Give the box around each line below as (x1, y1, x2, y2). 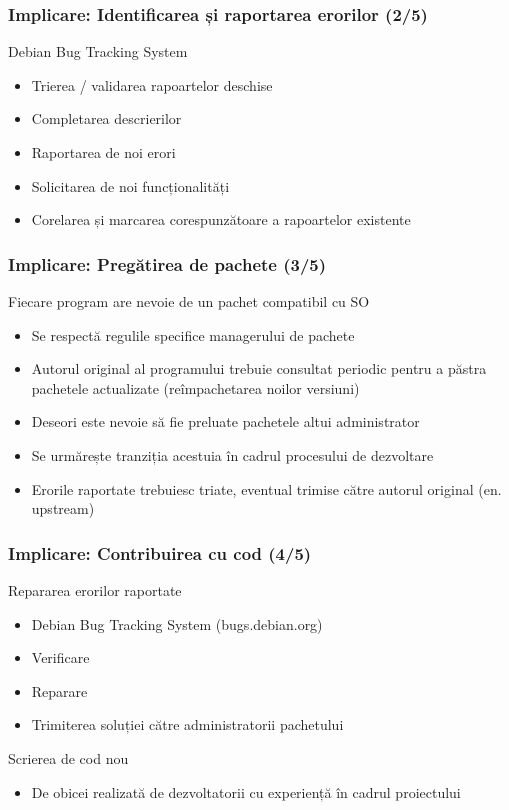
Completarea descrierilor (31, 108, 182, 129)
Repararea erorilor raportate (8, 579, 182, 600)
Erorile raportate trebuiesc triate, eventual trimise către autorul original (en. (31, 478, 502, 499)
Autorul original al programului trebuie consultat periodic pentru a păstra (31, 358, 487, 379)
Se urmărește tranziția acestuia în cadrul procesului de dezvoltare (31, 444, 434, 465)
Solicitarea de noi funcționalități (31, 175, 230, 196)
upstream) (31, 498, 95, 519)
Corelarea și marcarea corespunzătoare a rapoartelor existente (31, 209, 411, 230)
